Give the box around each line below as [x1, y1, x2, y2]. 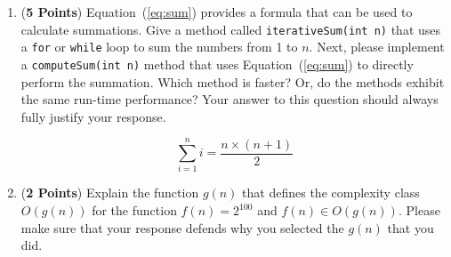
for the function [92, 201, 177, 220]
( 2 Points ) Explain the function [20, 183, 199, 202]
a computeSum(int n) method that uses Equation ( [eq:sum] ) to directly [20, 54, 414, 73]
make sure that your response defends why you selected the [20, 218, 344, 237]
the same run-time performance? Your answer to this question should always [20, 90, 439, 108]
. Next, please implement [309, 37, 445, 56]
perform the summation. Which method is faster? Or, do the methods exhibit [20, 72, 445, 91]
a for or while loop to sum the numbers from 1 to [20, 37, 298, 56]
